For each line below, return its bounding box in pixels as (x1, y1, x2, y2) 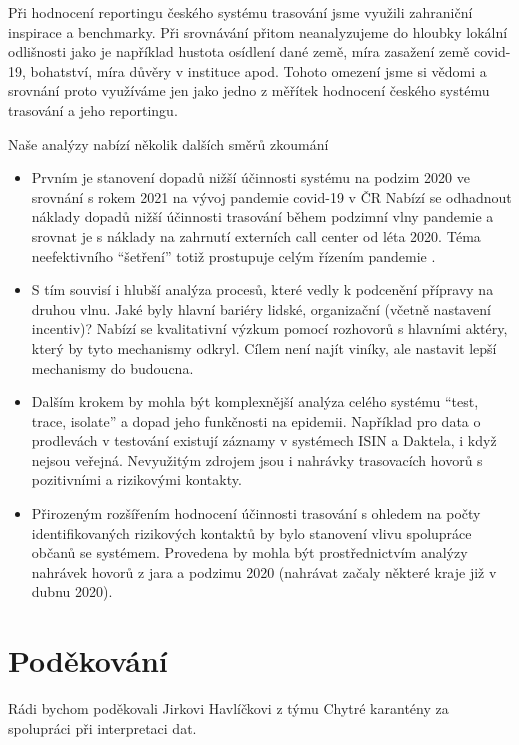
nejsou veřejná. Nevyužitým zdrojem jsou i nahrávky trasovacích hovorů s (31, 449, 483, 470)
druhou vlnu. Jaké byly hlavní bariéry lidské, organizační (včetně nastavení (31, 298, 491, 319)
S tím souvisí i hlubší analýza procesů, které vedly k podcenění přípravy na (31, 279, 494, 300)
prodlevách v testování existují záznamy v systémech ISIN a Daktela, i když (31, 430, 497, 451)
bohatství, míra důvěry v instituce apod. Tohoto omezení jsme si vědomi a (30, 60, 487, 81)
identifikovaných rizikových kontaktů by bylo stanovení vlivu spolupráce (31, 522, 472, 543)
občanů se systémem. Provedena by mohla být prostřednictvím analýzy (31, 542, 468, 563)
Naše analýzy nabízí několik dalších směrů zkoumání (8, 133, 329, 154)
